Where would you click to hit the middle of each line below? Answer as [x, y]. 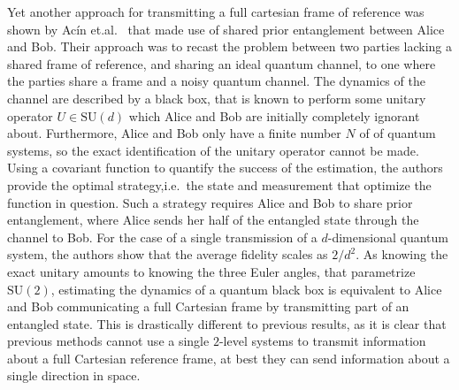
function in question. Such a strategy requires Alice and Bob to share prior [210, 202]
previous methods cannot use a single [108, 341]
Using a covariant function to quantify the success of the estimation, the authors [225, 168]
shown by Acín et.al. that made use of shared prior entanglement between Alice [226, 29]
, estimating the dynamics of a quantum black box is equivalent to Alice [246, 289]
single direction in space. [74, 375]
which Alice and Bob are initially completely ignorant [274, 115]
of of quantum [398, 133]
